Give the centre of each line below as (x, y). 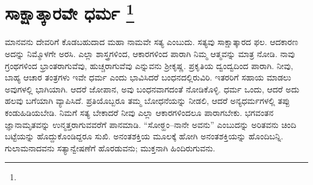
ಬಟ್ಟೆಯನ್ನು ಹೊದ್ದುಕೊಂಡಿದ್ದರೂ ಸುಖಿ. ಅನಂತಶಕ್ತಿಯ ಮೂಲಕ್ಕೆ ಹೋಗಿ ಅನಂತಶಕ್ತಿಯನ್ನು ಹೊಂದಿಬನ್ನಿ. (144, 136)
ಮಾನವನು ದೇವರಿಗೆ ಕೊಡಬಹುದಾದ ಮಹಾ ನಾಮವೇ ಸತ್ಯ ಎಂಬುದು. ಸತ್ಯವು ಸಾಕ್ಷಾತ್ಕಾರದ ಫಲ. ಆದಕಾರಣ (152, 42)
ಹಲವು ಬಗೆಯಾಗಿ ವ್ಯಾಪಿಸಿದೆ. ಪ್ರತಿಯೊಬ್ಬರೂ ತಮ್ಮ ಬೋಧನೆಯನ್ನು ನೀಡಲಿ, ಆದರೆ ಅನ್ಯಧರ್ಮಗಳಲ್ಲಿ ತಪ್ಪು (147, 101)
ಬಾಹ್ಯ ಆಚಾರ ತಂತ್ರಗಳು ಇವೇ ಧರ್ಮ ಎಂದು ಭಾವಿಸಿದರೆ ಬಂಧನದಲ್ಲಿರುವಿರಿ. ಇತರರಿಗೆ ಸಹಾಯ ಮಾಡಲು (148, 77)
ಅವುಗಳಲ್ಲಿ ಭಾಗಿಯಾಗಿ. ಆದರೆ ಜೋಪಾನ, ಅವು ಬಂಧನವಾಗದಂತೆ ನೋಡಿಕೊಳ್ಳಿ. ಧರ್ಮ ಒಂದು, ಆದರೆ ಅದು (152, 89)
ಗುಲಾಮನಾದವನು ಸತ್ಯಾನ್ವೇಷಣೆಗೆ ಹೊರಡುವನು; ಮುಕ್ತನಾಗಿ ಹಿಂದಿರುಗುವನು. (110, 147)
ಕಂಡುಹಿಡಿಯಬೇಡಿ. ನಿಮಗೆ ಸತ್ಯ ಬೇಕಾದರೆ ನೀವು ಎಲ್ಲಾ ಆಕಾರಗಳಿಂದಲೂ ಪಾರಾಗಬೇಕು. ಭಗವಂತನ (139, 113)
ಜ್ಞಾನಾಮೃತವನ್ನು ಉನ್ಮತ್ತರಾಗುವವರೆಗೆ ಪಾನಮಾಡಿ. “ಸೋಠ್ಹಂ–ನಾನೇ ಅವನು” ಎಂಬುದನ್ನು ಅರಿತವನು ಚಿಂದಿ (151, 124)
